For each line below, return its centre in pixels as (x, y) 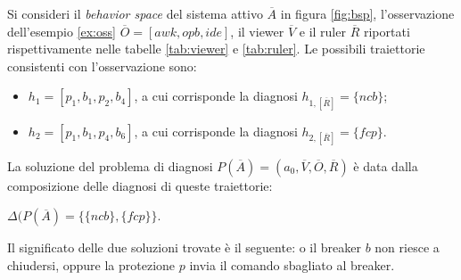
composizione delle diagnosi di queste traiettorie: (140, 185)
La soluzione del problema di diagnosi (110, 165)
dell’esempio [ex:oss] (62, 31)
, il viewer (257, 31)
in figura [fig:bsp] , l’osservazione (367, 13)
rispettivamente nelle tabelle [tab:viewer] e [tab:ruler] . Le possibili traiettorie (216, 49)
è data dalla (386, 165)
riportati (387, 31)
